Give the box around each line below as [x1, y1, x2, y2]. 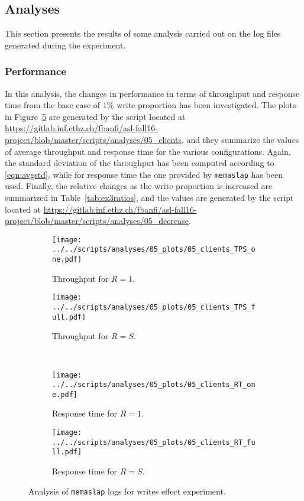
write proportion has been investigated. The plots [117, 99, 296, 111]
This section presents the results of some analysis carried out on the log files [5, 27, 281, 40]
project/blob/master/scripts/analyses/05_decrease [5, 214, 189, 227]
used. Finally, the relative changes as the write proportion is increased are [5, 180, 273, 192]
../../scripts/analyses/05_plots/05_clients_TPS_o [52, 245, 256, 254]
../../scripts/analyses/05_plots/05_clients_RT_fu [52, 438, 256, 447]
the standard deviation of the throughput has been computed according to [5, 157, 274, 169]
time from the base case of [5, 99, 101, 111]
